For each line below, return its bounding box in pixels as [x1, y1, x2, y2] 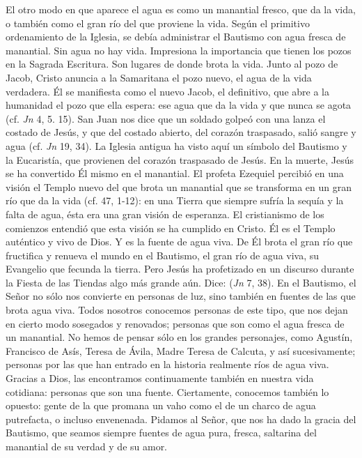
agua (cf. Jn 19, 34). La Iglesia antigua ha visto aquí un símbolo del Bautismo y [6, 138, 347, 153]
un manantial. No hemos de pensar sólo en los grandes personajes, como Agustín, [6, 330, 353, 344]
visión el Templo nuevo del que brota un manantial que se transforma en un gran [6, 179, 352, 194]
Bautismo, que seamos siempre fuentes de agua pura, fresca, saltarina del [6, 425, 317, 440]
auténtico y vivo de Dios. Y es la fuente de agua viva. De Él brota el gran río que [6, 234, 353, 249]
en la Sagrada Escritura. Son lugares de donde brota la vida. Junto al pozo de [6, 56, 338, 71]
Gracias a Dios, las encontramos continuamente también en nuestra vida [6, 371, 314, 386]
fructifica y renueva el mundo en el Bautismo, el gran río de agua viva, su [6, 247, 320, 262]
